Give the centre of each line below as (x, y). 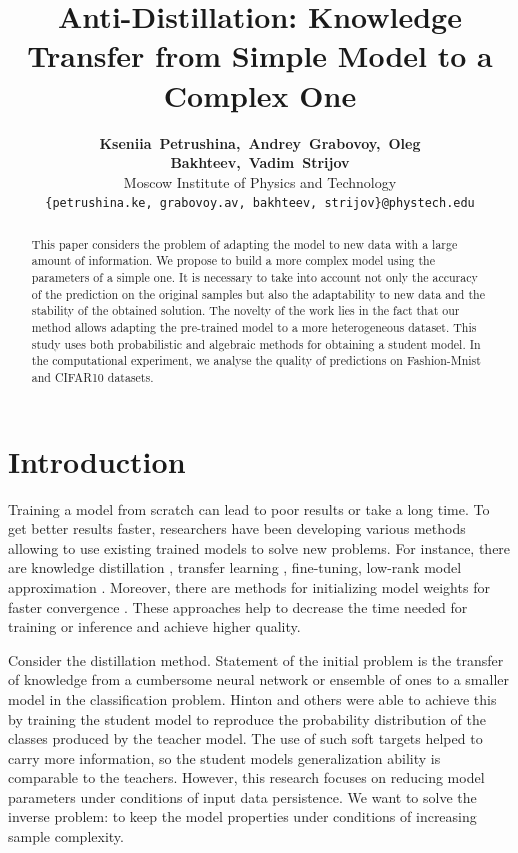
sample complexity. (66, 836)
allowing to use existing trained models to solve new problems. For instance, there (259, 547)
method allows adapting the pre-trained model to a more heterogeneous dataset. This (254, 327)
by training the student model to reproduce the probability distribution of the (247, 718)
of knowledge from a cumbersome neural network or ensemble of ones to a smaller (258, 679)
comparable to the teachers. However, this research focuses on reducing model (246, 777)
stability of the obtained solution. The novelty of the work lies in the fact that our (245, 310)
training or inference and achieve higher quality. (154, 626)
